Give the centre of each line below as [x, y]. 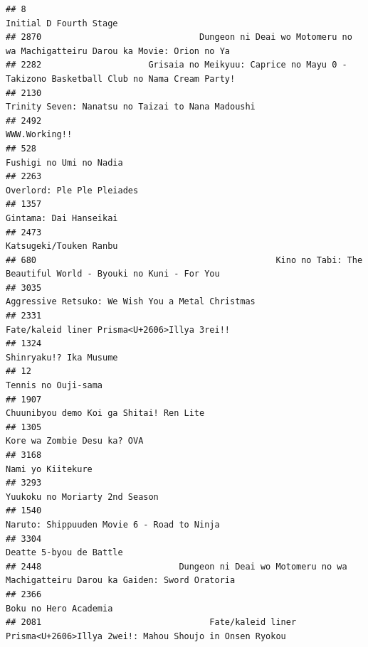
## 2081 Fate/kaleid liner [151, 622]
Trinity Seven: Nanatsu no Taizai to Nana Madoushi [131, 107]
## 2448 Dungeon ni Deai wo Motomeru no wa [177, 566]
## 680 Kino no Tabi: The [184, 260]
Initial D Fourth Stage [62, 23]
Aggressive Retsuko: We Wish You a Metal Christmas [131, 302]
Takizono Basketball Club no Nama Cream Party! [121, 79]
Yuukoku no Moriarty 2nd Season [82, 497]
